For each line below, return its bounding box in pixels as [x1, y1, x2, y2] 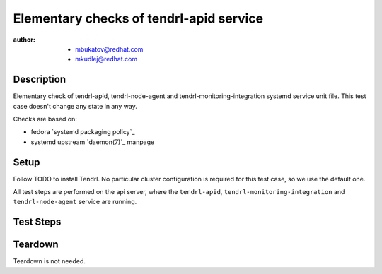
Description [13, 73, 66, 85]
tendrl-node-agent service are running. [13, 198, 137, 206]
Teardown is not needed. [13, 257, 86, 266]
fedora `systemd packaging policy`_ [30, 128, 135, 136]
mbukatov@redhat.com [75, 44, 144, 53]
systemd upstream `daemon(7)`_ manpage [30, 138, 155, 146]
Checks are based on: [13, 115, 78, 124]
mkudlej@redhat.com [75, 55, 138, 64]
